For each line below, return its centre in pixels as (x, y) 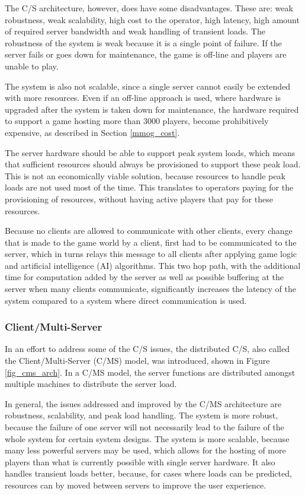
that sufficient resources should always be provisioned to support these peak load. (153, 164)
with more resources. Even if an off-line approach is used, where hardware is (143, 98)
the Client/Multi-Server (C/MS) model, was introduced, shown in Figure (137, 361)
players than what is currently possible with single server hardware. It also (140, 461)
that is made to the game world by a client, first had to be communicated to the (151, 242)
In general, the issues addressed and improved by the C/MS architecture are (143, 403)
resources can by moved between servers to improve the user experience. (136, 485)
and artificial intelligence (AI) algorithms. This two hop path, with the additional (153, 265)
